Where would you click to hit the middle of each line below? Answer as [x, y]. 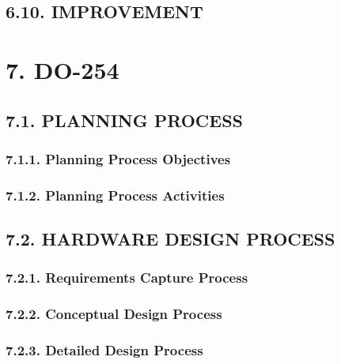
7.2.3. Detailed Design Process [104, 350]
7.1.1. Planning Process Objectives [118, 158]
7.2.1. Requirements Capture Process [127, 278]
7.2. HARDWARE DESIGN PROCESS [170, 239]
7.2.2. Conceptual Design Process [114, 314]
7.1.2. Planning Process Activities [115, 195]
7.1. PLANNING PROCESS [125, 120]
